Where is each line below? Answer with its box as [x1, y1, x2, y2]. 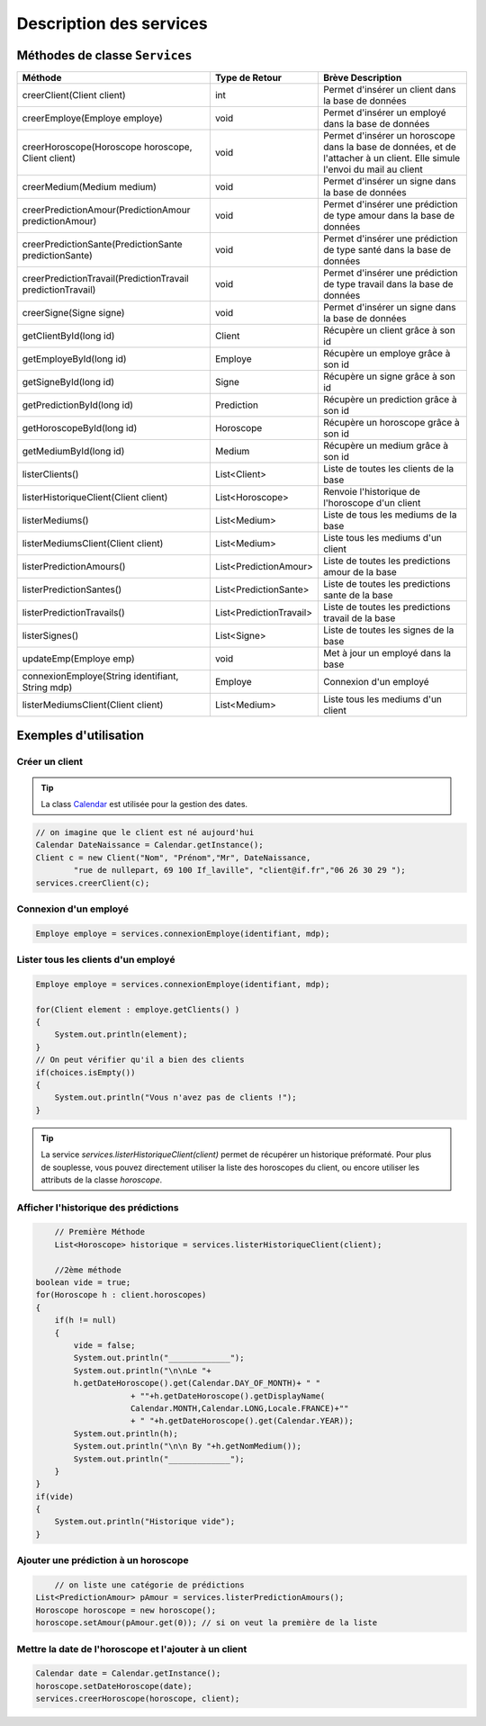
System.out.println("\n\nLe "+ [73, 1365, 211, 1376]
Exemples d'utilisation [16, 728, 144, 743]
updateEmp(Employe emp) [22, 652, 135, 665]
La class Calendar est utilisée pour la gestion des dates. [40, 799, 247, 810]
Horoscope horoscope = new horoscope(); [35, 1605, 216, 1615]
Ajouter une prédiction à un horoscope [16, 1554, 189, 1567]
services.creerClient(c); [35, 877, 150, 888]
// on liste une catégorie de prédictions [54, 1579, 245, 1590]
